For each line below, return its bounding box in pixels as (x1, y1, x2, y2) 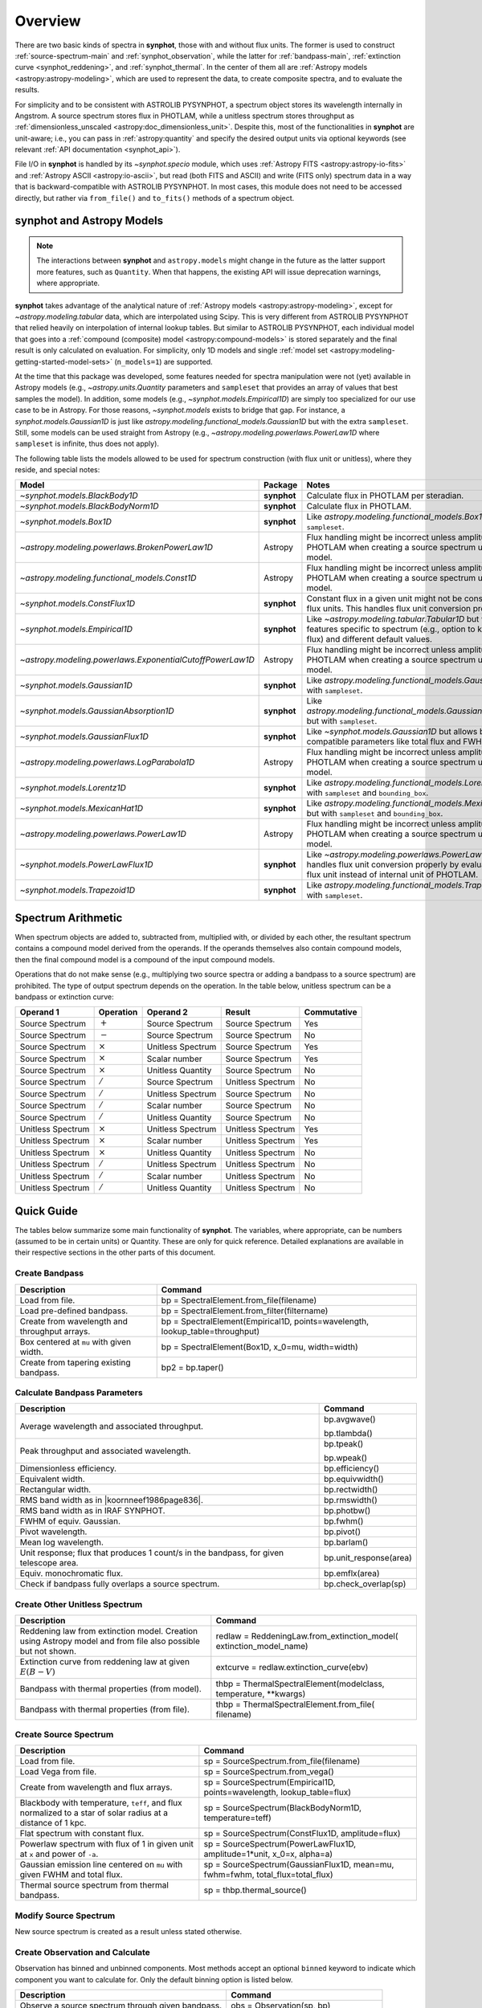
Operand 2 (146, 1006, 188, 1018)
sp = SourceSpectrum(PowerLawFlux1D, (203, 1839, 357, 1850)
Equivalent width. (19, 1474, 86, 1485)
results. (14, 85, 40, 95)
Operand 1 (19, 1006, 59, 1018)
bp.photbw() (324, 1505, 371, 1516)
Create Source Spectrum (14, 1728, 114, 1740)
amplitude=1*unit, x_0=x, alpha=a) (203, 1848, 333, 1859)
